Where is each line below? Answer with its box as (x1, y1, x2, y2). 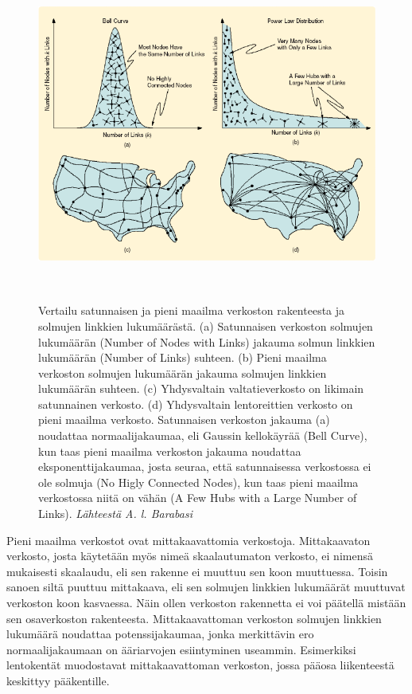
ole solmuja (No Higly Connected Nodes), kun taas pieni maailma (38, 473, 359, 490)
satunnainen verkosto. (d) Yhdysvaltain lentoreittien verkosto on (38, 395, 353, 412)
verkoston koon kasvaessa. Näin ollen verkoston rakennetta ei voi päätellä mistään (6, 594, 406, 611)
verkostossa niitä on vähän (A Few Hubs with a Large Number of (38, 489, 357, 506)
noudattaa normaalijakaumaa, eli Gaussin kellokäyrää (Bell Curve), (38, 427, 367, 444)
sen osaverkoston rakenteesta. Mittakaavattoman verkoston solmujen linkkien (6, 610, 382, 626)
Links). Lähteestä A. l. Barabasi (38, 505, 192, 522)
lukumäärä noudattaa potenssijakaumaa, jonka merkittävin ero (6, 625, 314, 642)
